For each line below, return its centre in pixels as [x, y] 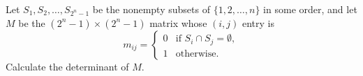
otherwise [196, 54]
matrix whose [178, 22]
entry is [259, 22]
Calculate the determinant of [67, 66]
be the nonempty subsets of [151, 9]
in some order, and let [310, 9]
